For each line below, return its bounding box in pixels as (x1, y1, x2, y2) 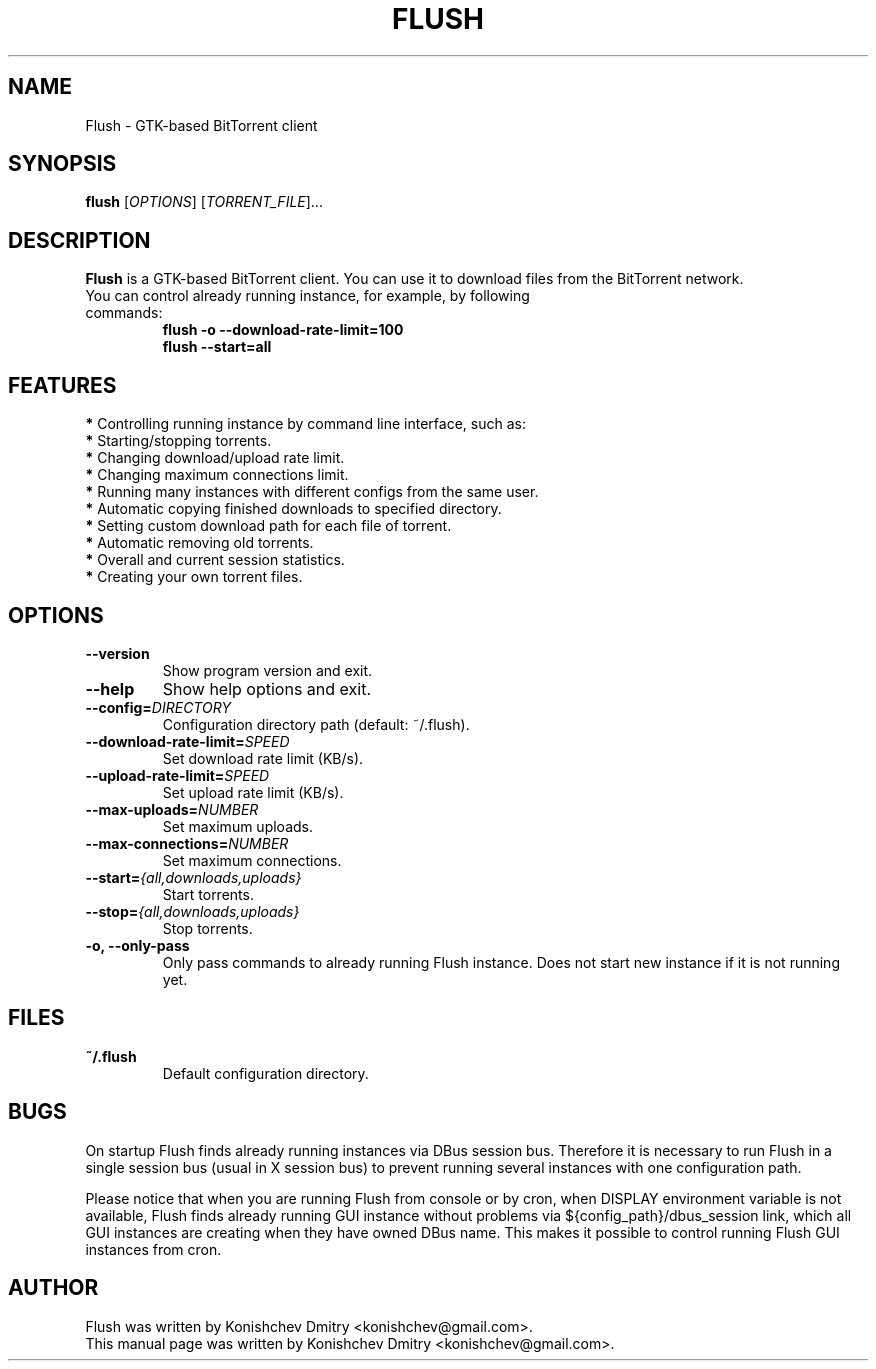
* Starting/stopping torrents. (85, 432, 272, 450)
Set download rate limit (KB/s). (162, 749, 364, 767)
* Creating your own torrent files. (85, 568, 303, 586)
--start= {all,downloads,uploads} (85, 868, 302, 886)
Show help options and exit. (162, 678, 372, 699)
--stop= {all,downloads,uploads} (85, 902, 300, 920)
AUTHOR (8, 1275, 99, 1301)
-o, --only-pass (85, 936, 190, 954)
